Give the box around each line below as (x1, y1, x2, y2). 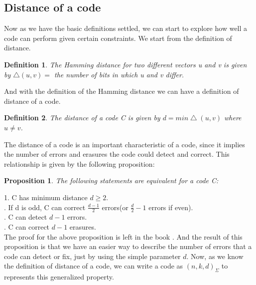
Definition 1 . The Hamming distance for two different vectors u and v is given (4, 59, 247, 69)
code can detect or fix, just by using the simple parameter (4, 251, 181, 261)
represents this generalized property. (4, 272, 114, 282)
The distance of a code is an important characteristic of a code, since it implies (4, 139, 245, 149)
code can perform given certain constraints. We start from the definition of (4, 32, 232, 43)
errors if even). (148, 202, 193, 212)
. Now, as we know (186, 251, 244, 261)
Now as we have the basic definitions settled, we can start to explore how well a (4, 23, 248, 33)
